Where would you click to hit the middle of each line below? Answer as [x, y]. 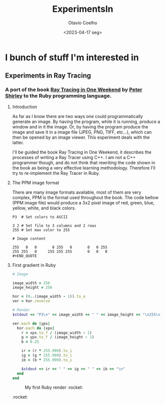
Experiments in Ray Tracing [48, 76]
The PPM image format [36, 182]
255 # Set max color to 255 [41, 230]
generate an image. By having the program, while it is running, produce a [86, 121]
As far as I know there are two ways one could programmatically [78, 116]
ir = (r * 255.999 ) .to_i [47, 351]
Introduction [25, 107]
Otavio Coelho [83, 23]
